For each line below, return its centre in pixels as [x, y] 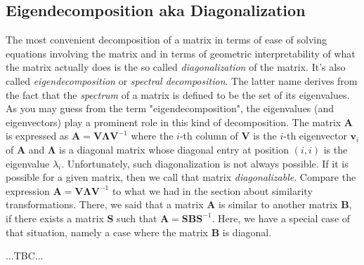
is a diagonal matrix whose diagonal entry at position [174, 149]
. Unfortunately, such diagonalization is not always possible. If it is [205, 163]
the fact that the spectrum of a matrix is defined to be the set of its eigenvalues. [178, 94]
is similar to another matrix [278, 204]
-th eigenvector [315, 136]
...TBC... [25, 256]
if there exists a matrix [55, 218]
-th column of [209, 136]
